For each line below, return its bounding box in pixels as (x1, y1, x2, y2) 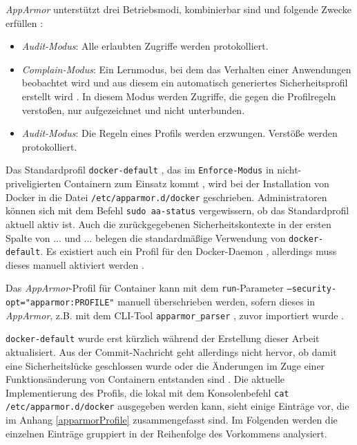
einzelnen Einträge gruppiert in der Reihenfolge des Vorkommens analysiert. (6, 426, 327, 440)
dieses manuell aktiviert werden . (6, 257, 144, 272)
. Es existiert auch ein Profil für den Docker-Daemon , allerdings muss (40, 244, 337, 258)
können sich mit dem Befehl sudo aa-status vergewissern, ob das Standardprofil (6, 203, 349, 218)
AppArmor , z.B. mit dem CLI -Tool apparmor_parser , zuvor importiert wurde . (6, 307, 344, 322)
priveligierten (6, 176, 61, 190)
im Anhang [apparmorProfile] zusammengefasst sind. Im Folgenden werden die (6, 413, 338, 427)
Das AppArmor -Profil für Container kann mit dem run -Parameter (6, 281, 284, 295)
